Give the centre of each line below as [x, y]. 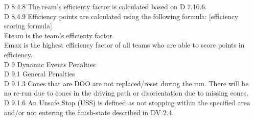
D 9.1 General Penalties [40, 74]
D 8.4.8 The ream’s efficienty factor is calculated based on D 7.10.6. [105, 6]
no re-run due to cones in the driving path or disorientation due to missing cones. [126, 93]
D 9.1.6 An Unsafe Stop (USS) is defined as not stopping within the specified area [127, 102]
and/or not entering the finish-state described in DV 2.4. [89, 112]
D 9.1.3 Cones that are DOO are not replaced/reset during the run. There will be [126, 83]
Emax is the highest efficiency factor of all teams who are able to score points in [124, 45]
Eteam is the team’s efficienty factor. [59, 35]
